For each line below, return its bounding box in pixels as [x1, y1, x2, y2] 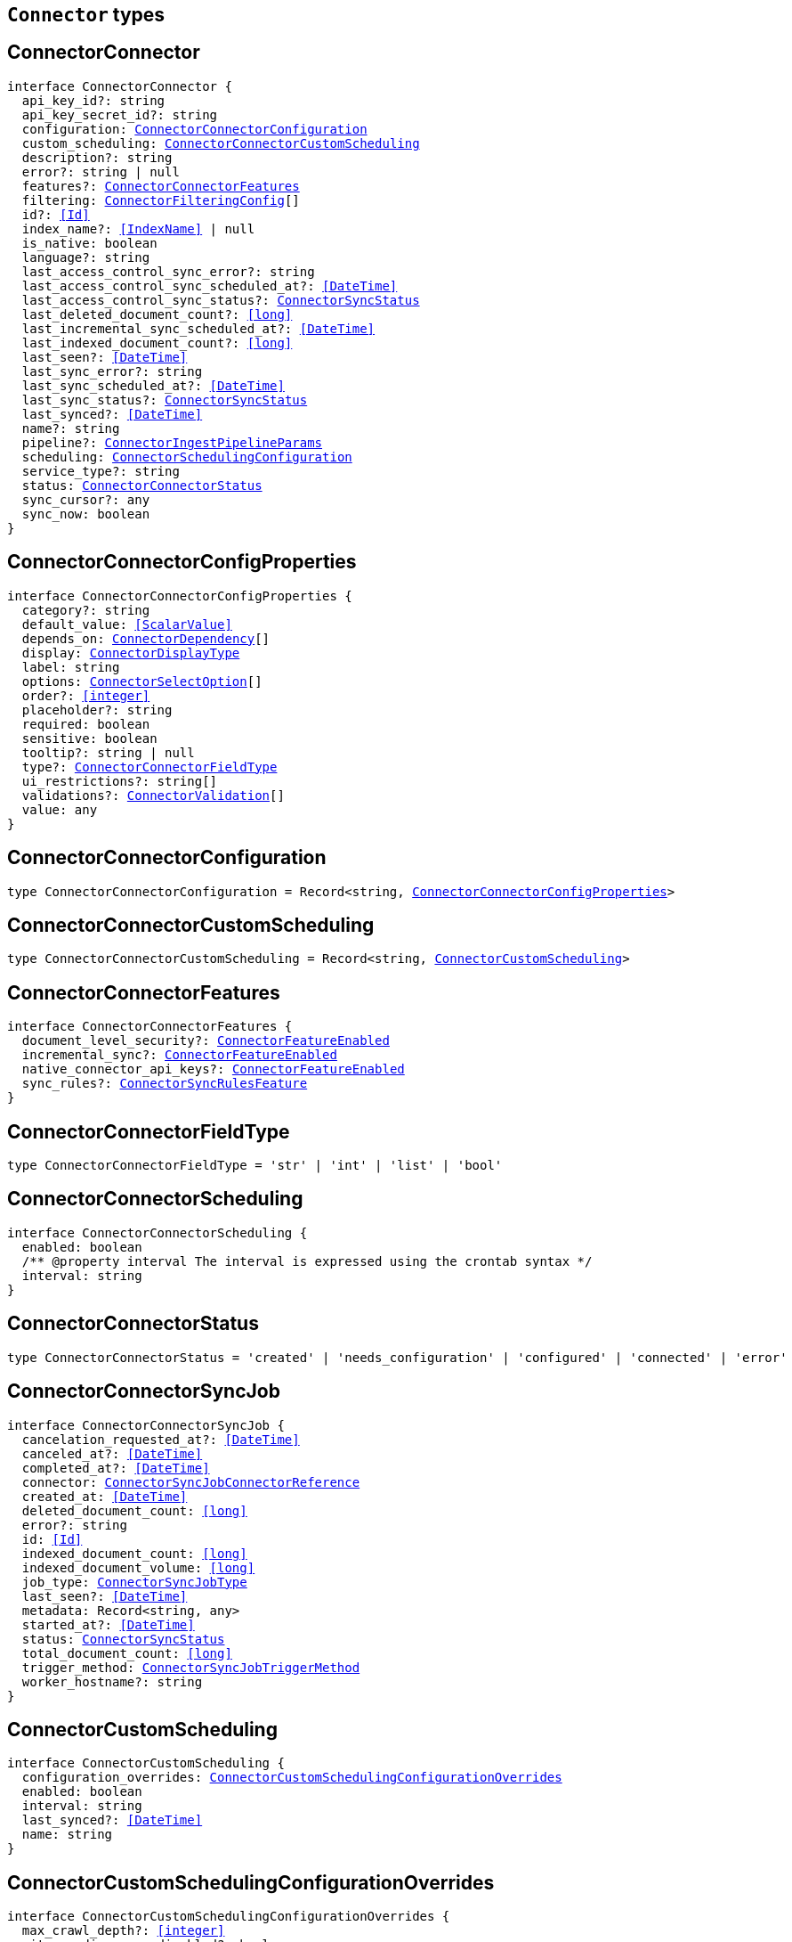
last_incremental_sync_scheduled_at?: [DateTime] [21, 321, 376, 336]
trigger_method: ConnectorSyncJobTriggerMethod [21, 1660, 360, 1675]
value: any [21, 802, 98, 817]
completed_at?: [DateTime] [21, 1460, 210, 1475]
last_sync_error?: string [21, 363, 203, 379]
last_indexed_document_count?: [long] [21, 335, 293, 350]
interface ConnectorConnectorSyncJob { [7, 1417, 285, 1432]
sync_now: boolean [21, 506, 150, 521]
